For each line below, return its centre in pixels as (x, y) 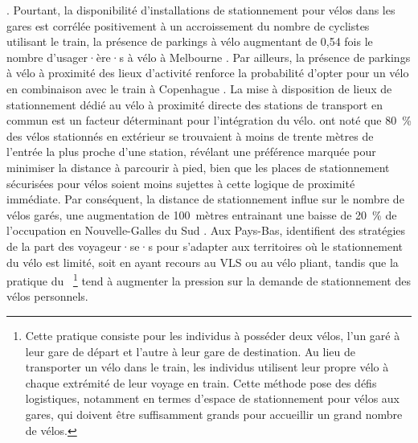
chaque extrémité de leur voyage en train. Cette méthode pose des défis (201, 382)
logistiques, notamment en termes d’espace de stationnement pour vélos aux (213, 398)
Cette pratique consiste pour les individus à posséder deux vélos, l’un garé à (213, 335)
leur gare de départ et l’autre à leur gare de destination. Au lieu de (190, 351)
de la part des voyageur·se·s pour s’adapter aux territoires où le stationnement (205, 246)
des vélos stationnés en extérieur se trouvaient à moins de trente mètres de (190, 135)
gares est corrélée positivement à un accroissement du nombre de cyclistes (188, 25)
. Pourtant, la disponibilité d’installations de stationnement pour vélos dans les (201, 10)
